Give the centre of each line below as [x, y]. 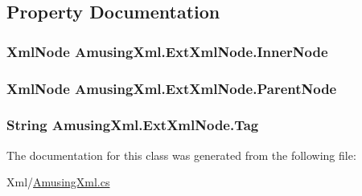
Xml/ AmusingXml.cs [58, 182]
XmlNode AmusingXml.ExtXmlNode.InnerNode [167, 51]
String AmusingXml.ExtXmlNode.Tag [133, 125]
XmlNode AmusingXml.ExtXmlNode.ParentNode [172, 88]
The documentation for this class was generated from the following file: [181, 155]
